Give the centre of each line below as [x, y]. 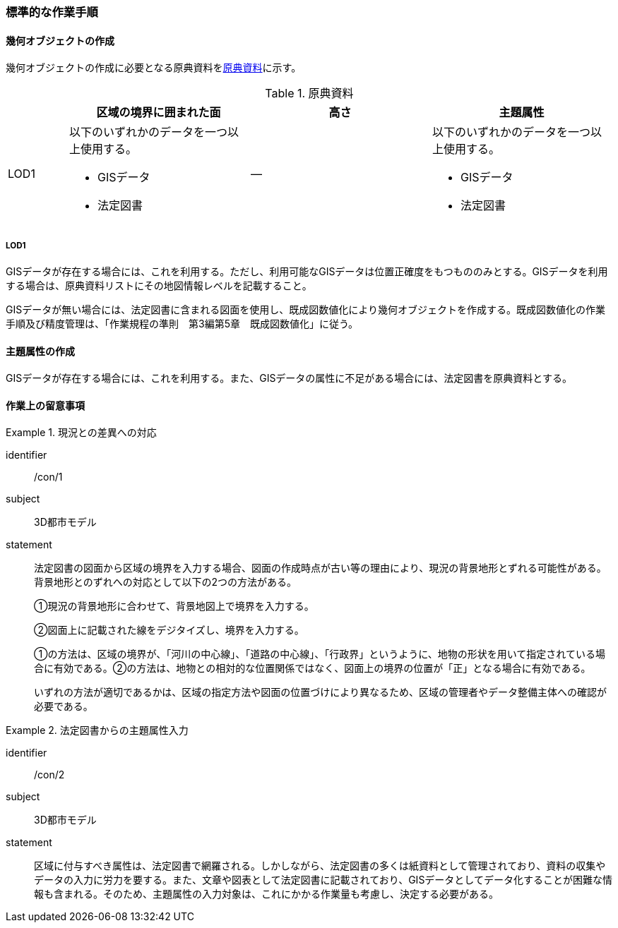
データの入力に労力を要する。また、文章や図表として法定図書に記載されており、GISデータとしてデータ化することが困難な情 [323, 880]
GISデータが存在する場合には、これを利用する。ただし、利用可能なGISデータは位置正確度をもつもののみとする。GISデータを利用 [307, 271]
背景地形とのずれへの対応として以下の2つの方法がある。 [165, 582]
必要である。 [64, 706]
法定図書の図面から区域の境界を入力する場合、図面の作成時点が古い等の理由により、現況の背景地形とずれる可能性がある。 [320, 568]
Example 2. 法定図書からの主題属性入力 [97, 730]
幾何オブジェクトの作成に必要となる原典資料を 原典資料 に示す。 [154, 68]
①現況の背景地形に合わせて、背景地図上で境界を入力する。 [174, 606]
